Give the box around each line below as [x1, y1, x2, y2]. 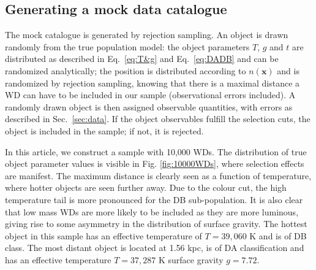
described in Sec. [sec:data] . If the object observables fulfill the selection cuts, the [5, 112, 310, 125]
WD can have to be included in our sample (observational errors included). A [5, 88, 296, 101]
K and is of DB [249, 229, 307, 242]
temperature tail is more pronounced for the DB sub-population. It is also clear [5, 193, 303, 206]
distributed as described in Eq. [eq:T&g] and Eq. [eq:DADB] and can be [5, 52, 279, 65]
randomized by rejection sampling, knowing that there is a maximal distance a [5, 76, 300, 89]
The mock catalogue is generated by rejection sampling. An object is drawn [5, 28, 288, 41]
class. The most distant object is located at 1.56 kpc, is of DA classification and [5, 241, 304, 254]
